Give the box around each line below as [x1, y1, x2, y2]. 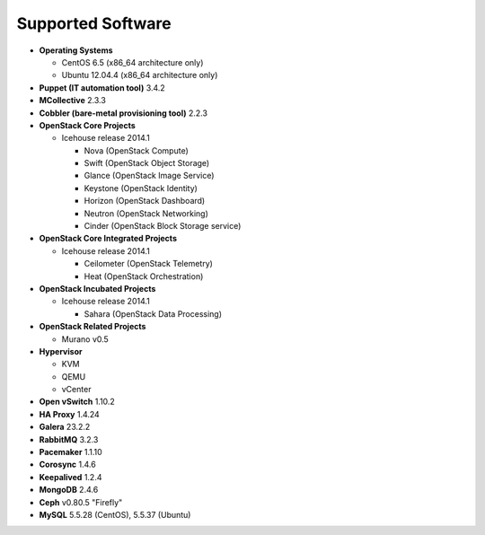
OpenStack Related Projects [39, 321, 146, 332]
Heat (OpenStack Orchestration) [84, 270, 204, 282]
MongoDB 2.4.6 [39, 485, 99, 496]
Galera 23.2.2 [39, 422, 91, 433]
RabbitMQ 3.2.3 [39, 434, 99, 444]
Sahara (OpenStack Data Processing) [84, 308, 223, 319]
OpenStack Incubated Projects [39, 283, 156, 294]
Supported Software [16, 13, 172, 33]
